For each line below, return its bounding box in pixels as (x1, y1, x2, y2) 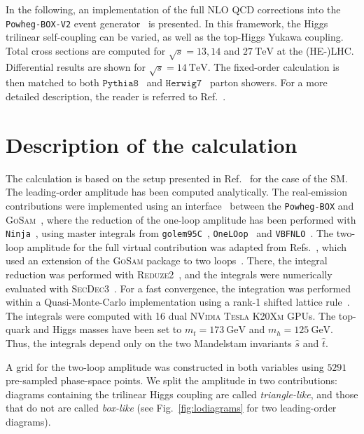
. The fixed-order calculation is (207, 59, 339, 74)
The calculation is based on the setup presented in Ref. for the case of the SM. (6, 170, 348, 185)
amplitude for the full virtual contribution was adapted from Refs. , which (27, 239, 347, 254)
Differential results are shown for (6, 59, 146, 74)
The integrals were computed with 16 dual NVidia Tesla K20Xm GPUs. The (6, 308, 336, 323)
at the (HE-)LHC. (276, 43, 354, 57)
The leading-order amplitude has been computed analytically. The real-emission (6, 184, 348, 199)
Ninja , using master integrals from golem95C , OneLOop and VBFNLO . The (6, 226, 334, 240)
